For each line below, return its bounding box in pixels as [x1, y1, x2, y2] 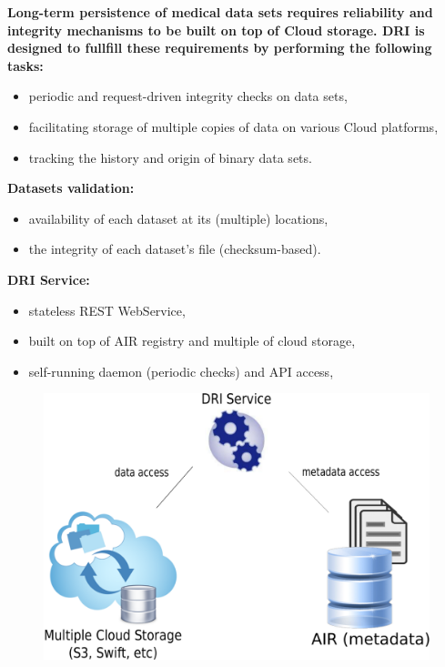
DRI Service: [7, 269, 90, 288]
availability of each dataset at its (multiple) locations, [28, 208, 329, 227]
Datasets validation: [7, 178, 135, 197]
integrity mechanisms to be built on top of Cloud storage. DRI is [7, 20, 425, 39]
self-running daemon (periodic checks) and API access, [28, 361, 334, 380]
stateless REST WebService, [28, 300, 186, 319]
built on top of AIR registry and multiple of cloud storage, [28, 331, 356, 350]
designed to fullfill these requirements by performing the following [7, 38, 432, 57]
